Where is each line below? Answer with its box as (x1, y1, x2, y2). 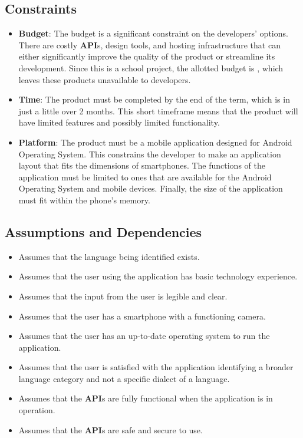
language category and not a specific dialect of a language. (18, 372, 230, 384)
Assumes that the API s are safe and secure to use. (18, 423, 203, 436)
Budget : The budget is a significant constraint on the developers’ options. (18, 27, 288, 39)
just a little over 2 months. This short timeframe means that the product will (18, 104, 298, 117)
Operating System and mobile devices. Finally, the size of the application (18, 182, 283, 195)
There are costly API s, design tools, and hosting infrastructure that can (18, 38, 281, 51)
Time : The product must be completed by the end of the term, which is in (18, 93, 290, 106)
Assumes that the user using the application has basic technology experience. (18, 270, 298, 282)
